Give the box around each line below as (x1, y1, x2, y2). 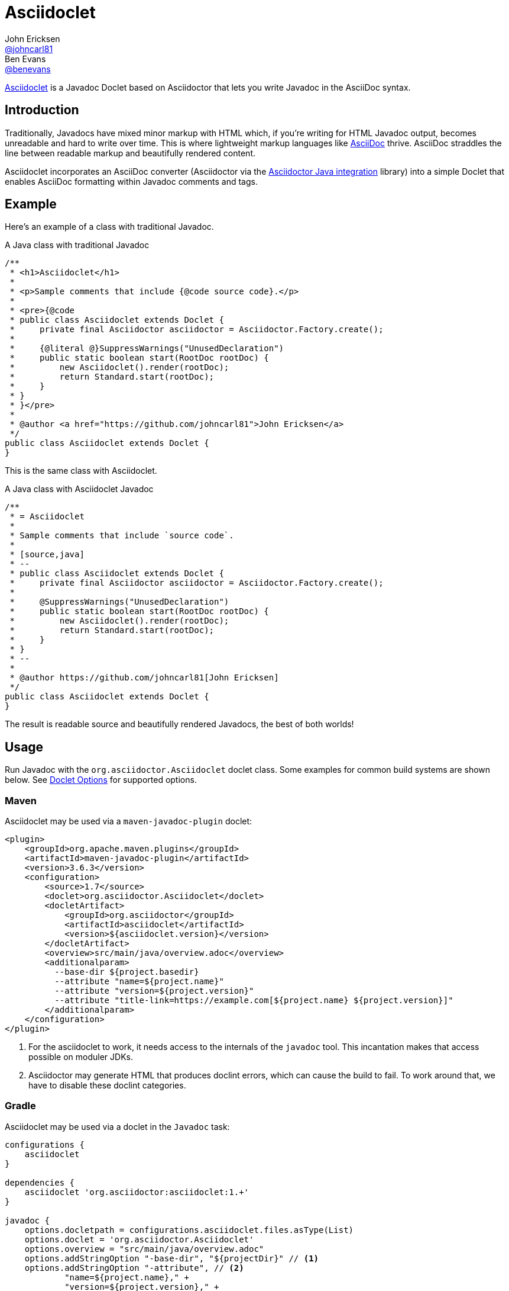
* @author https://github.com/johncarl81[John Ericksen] (9, 673, 279, 683)
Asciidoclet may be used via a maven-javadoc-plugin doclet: (5, 816, 252, 827)
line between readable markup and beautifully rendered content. (5, 147, 255, 158)
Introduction (5, 102, 79, 118)
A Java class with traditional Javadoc (5, 240, 150, 251)
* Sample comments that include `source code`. (9, 531, 234, 541)
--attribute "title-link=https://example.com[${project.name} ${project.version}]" (54, 995, 453, 1006)
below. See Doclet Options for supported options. (5, 775, 197, 785)
